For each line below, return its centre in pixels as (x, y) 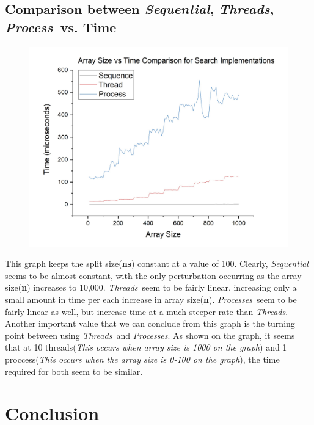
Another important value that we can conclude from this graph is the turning (150, 323)
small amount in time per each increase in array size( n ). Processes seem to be (151, 300)
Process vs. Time (61, 27)
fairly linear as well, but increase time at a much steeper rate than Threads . (147, 311)
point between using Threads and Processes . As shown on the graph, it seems (150, 335)
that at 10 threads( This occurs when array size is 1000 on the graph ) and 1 (146, 347)
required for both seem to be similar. (74, 371)
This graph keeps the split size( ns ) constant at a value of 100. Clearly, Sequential (157, 263)
